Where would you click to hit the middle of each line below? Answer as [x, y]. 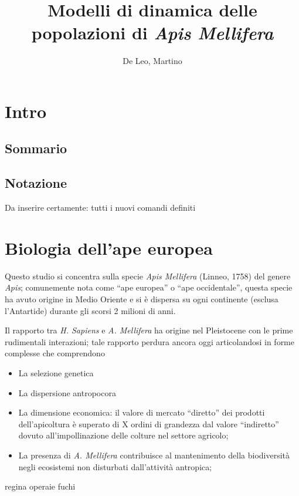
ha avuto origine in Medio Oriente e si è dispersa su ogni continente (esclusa [142, 298]
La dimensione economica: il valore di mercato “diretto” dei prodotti [142, 412]
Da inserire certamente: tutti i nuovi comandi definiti [100, 207]
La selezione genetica [56, 372]
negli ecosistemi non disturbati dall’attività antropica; [115, 466]
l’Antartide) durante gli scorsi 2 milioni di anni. [90, 310]
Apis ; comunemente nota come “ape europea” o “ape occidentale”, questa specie [149, 287]
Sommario [36, 148]
